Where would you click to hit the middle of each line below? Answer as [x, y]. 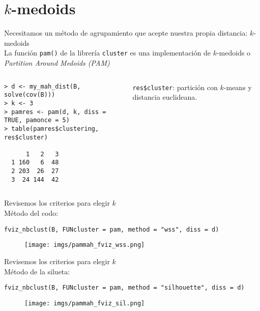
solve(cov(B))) [30, 95]
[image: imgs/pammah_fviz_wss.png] [85, 245]
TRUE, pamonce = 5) [37, 120]
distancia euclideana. [165, 97]
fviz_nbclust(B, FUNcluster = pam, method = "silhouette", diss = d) [124, 288]
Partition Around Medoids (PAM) [57, 62]
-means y [238, 87]
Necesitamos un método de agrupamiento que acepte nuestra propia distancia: [126, 33]
